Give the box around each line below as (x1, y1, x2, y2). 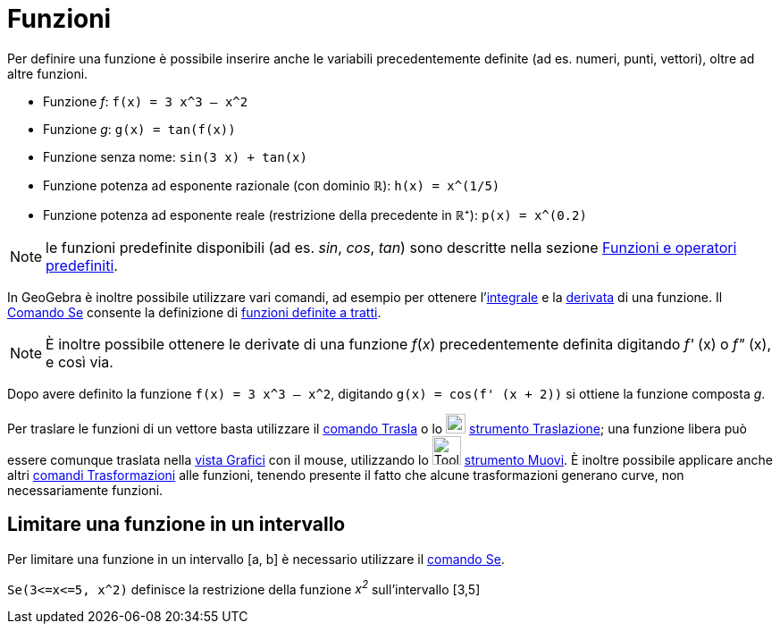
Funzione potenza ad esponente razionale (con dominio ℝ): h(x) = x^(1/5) (43, 177, 500, 193)
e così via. (46, 352, 113, 371)
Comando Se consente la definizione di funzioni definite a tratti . (7, 304, 382, 320)
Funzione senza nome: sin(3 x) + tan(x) (43, 148, 307, 164)
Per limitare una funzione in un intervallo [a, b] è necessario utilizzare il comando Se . (7, 551, 505, 567)
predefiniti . (46, 256, 118, 274)
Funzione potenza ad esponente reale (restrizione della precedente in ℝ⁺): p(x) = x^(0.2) (43, 206, 587, 223)
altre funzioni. (7, 65, 88, 81)
